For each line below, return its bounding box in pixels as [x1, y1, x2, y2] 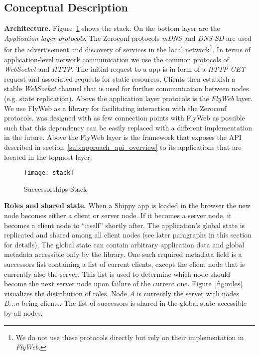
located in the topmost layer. [4, 151, 92, 162]
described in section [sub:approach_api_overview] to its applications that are [4, 141, 242, 152]
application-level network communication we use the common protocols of [4, 54, 229, 64]
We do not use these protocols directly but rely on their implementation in [15, 332, 244, 342]
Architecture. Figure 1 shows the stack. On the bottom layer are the [4, 23, 220, 33]
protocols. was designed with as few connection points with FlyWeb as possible [4, 113, 245, 123]
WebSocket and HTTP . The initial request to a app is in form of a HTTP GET [4, 64, 246, 74]
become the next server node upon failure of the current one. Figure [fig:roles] [4, 278, 243, 289]
